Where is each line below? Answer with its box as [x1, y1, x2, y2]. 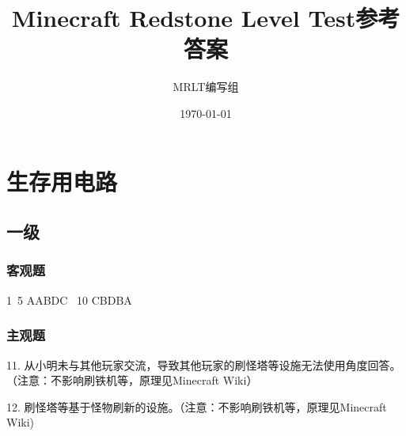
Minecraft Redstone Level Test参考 [11, 2, 400, 34]
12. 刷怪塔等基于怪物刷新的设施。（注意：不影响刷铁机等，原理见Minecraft [6, 398, 387, 415]
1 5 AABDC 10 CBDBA [6, 291, 132, 308]
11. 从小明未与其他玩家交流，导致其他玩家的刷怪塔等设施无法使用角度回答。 [6, 356, 401, 373]
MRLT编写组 [173, 78, 239, 95]
